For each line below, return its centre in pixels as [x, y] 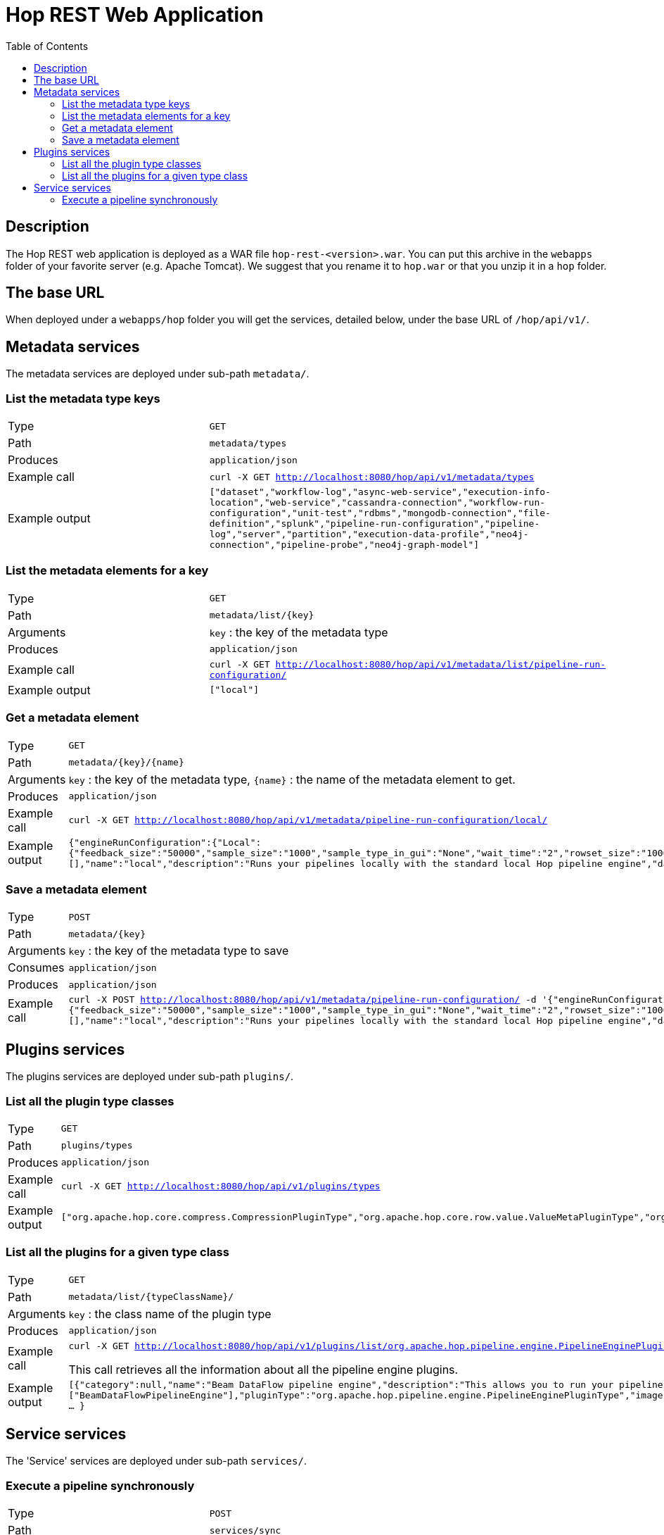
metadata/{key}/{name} [126, 763]
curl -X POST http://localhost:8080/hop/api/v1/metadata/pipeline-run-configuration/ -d [302, 1000]
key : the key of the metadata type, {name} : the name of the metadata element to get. [292, 779]
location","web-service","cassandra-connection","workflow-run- [377, 503]
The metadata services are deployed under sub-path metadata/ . [158, 374]
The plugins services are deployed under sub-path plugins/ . [150, 1077]
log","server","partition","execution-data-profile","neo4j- [369, 534]
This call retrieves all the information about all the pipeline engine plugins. [263, 1369]
